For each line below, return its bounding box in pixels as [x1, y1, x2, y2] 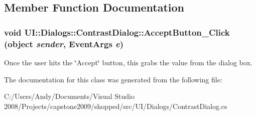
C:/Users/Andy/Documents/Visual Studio [4, 91, 135, 101]
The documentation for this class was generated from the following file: [4, 74, 222, 84]
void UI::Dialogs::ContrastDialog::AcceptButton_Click [4, 26, 230, 38]
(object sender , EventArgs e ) [4, 37, 124, 50]
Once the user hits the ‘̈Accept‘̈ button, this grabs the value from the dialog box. [4, 57, 252, 67]
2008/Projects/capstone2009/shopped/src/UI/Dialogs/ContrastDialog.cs [4, 100, 227, 111]
